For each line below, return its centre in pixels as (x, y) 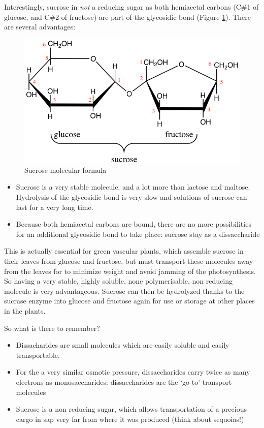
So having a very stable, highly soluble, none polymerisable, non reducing (118, 281)
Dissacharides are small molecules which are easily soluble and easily (123, 345)
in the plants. (25, 310)
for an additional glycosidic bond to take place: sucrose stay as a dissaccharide (138, 234)
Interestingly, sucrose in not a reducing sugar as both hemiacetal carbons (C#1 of (131, 7)
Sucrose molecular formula (65, 170)
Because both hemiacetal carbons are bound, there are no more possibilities (134, 224)
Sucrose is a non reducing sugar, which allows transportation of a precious (131, 409)
